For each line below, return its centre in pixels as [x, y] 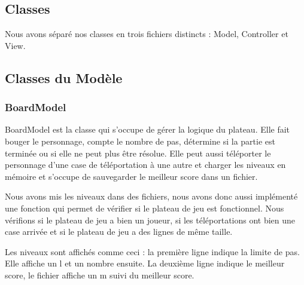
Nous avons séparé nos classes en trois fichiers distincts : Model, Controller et [147, 34]
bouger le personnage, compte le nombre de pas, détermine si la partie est [140, 141]
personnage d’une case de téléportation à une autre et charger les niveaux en [145, 165]
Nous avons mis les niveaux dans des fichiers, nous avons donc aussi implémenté [151, 196]
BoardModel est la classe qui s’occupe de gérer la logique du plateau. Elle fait [148, 129]
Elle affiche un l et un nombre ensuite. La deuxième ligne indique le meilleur [145, 263]
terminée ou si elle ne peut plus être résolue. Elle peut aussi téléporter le [138, 153]
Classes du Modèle [64, 77]
